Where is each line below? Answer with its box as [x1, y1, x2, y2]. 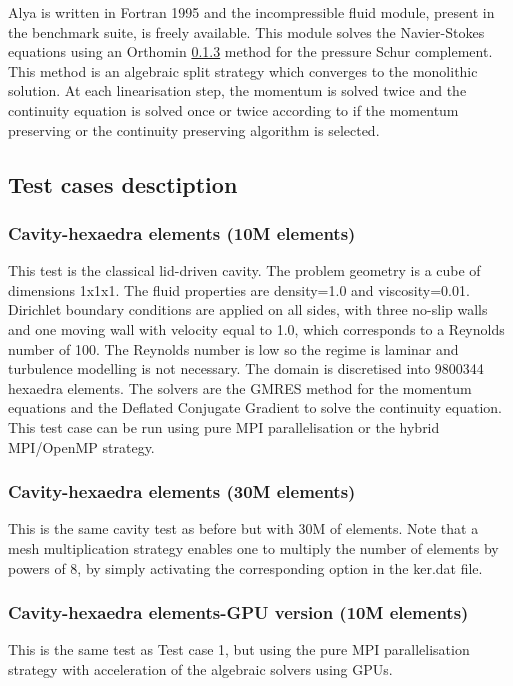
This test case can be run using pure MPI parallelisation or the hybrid [8, 416, 440, 437]
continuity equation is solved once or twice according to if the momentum [8, 99, 459, 120]
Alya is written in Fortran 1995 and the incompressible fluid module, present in [8, 2, 495, 22]
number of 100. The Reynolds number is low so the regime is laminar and [8, 338, 459, 359]
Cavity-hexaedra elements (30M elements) [8, 479, 356, 504]
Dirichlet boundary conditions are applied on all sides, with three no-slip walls [8, 299, 488, 320]
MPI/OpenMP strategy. [8, 436, 155, 457]
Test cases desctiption [8, 168, 238, 199]
